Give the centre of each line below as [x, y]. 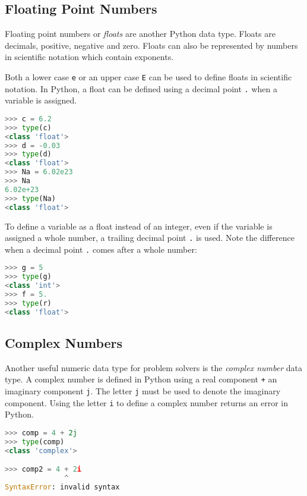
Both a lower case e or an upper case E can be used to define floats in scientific [148, 76]
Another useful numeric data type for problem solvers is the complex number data [153, 367]
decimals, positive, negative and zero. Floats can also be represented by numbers [151, 45]
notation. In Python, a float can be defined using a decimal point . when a [141, 88]
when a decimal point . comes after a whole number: [101, 249]
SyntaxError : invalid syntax [62, 487]
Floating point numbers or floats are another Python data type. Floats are [140, 34]
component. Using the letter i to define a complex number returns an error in [146, 402]
